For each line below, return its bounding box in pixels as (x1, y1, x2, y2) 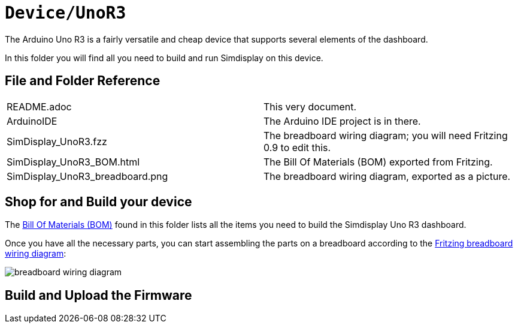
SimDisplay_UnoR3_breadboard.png (7, 170, 168, 182)
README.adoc (7, 100, 72, 113)
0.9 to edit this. (263, 141, 331, 154)
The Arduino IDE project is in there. (263, 115, 421, 127)
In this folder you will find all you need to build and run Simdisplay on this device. (5, 52, 323, 63)
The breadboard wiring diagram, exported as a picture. (263, 170, 511, 182)
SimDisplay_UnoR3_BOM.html (7, 155, 140, 168)
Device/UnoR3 (5, 3, 126, 23)
